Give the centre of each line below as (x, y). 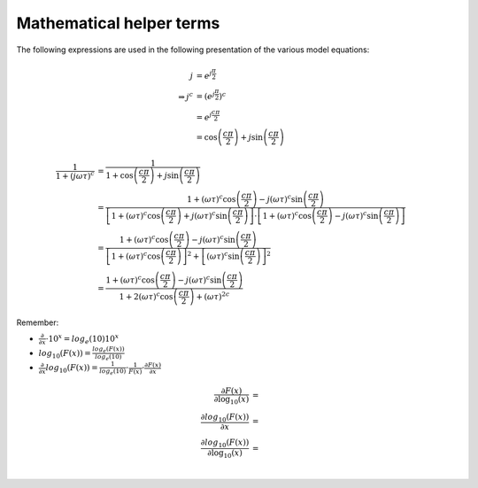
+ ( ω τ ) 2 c (213, 295)
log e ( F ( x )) (108, 349)
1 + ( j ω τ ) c (75, 175)
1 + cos (119, 175)
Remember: (38, 322)
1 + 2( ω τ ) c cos (146, 295)
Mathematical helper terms (118, 23)
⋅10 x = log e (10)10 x (82, 339)
